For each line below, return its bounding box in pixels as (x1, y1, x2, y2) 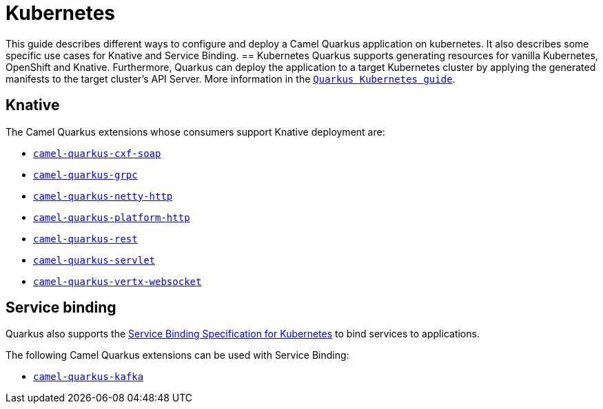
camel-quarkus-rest (33, 233, 138, 244)
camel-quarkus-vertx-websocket (33, 275, 202, 287)
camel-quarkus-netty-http (33, 190, 173, 202)
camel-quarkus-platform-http (33, 211, 190, 223)
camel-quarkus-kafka (33, 371, 144, 383)
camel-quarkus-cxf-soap (33, 147, 161, 159)
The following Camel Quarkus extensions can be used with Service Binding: (6, 349, 349, 361)
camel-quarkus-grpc (33, 169, 138, 180)
